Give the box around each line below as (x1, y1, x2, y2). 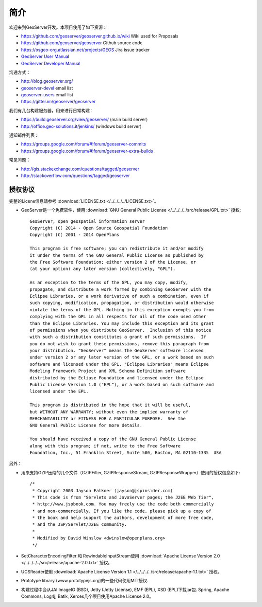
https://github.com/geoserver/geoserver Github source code (21, 40, 143, 46)
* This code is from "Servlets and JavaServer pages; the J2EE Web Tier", (32, 494, 214, 500)
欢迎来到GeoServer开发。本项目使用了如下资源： (9, 24, 107, 30)
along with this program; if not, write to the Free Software (30, 443, 181, 448)
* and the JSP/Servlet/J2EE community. (32, 522, 127, 527)
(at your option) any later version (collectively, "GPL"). (30, 266, 176, 272)
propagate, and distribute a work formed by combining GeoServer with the (30, 286, 212, 292)
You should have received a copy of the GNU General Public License (30, 436, 196, 442)
